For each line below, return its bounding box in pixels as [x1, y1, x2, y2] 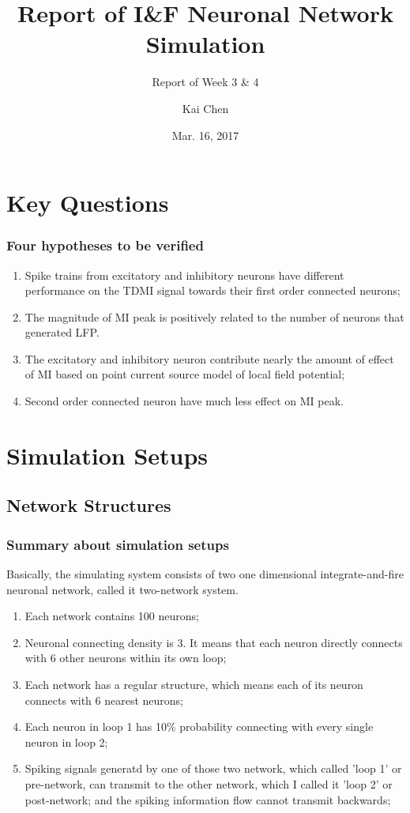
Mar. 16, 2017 [171, 126, 239, 143]
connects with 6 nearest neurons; [24, 691, 183, 708]
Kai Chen [182, 100, 229, 116]
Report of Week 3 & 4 [152, 73, 259, 90]
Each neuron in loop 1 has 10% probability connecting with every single [24, 718, 374, 735]
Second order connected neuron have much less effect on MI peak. [24, 393, 344, 409]
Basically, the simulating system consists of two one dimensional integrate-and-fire [6, 566, 404, 582]
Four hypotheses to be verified [6, 235, 204, 255]
